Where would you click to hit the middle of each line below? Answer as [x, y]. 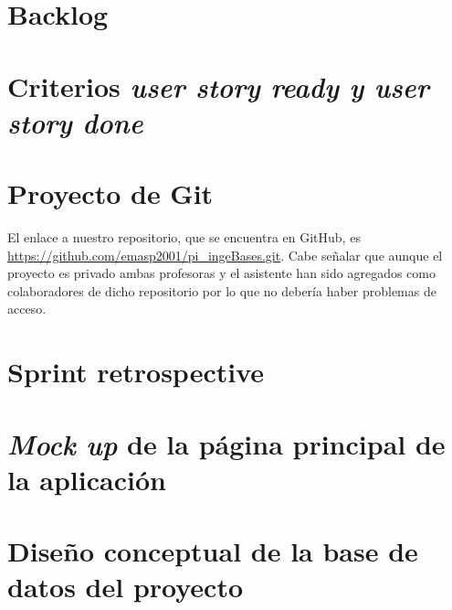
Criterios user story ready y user [218, 86]
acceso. [27, 309]
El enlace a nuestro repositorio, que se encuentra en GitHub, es [184, 237]
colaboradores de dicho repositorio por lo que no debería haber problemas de [222, 290]
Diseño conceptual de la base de [213, 551]
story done [75, 122]
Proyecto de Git [110, 193]
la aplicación [87, 479]
